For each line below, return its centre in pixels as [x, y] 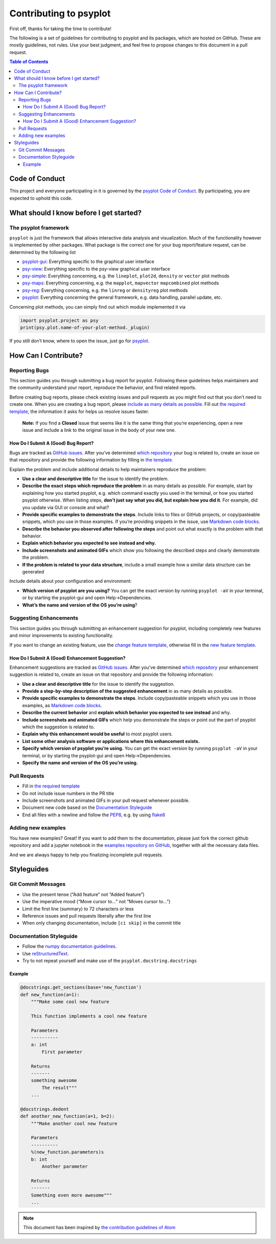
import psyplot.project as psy [60, 320]
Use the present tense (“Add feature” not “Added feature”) [84, 894]
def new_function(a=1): [50, 995]
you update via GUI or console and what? [66, 507]
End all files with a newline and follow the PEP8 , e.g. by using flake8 [94, 815]
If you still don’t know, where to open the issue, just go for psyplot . [79, 341]
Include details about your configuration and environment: [71, 581]
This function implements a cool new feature [89, 1016]
